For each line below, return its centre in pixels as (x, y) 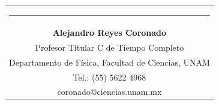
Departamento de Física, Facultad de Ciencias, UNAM (109, 62)
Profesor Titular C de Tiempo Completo (109, 47)
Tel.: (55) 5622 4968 (109, 77)
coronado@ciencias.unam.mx (109, 92)
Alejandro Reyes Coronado (109, 32)
